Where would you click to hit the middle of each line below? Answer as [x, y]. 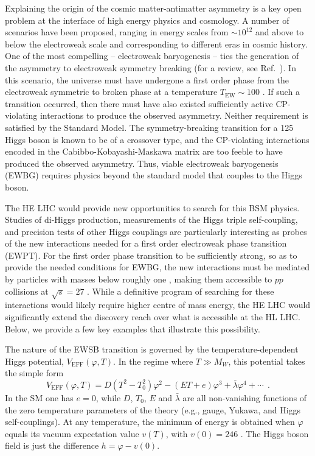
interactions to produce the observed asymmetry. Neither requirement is [174, 115]
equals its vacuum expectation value [72, 433]
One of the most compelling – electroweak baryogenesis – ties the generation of [152, 56]
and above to [280, 32]
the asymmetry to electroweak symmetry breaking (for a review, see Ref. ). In [151, 67]
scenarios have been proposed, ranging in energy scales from [117, 32]
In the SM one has [39, 397]
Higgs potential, [34, 361]
